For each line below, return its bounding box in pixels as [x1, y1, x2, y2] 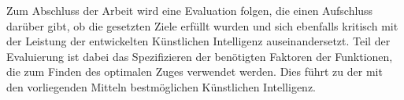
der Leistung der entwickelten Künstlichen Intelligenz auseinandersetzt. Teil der [6, 33, 391, 49]
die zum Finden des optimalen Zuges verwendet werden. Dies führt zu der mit [6, 63, 383, 80]
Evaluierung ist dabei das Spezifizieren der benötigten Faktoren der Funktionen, [6, 48, 393, 64]
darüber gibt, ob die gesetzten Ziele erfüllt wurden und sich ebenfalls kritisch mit [6, 17, 398, 34]
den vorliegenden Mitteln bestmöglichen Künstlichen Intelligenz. [6, 78, 316, 95]
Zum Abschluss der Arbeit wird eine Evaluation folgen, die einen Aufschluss [6, 2, 373, 18]
